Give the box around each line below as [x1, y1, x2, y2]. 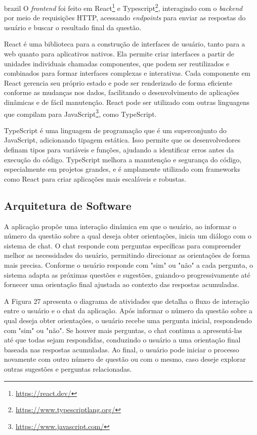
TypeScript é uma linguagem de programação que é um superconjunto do [4, 125, 227, 135]
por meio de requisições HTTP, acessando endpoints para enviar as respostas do [4, 12, 246, 23]
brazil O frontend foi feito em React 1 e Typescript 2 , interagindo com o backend [4, 1, 243, 13]
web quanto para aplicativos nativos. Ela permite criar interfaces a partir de [4, 48, 234, 59]
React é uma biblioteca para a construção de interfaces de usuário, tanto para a [4, 39, 245, 49]
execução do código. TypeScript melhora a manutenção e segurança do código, [4, 154, 242, 164]
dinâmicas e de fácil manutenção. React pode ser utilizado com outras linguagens [4, 97, 250, 107]
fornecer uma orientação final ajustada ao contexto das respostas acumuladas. [4, 279, 239, 290]
